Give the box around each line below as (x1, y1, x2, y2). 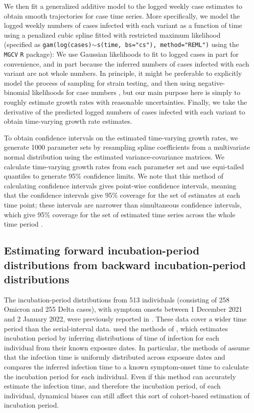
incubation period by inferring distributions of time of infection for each (4, 333, 219, 343)
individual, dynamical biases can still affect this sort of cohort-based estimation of (4, 390, 250, 400)
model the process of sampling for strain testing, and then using (4, 77, 196, 88)
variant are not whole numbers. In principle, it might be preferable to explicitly (4, 68, 242, 78)
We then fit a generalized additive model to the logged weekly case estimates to (4, 1, 243, 11)
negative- (198, 77, 225, 88)
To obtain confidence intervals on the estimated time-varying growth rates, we (4, 132, 238, 142)
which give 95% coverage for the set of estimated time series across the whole (4, 209, 235, 219)
